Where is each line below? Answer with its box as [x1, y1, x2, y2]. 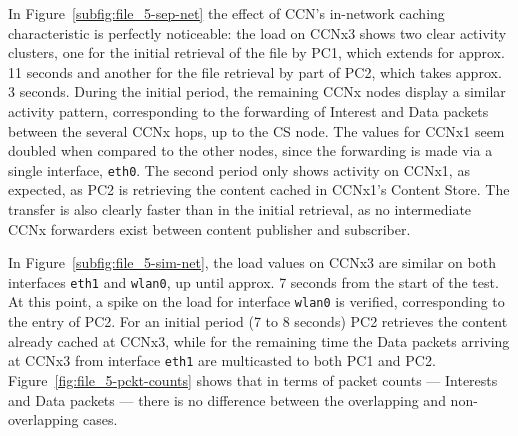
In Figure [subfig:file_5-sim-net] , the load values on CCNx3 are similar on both [8, 252, 496, 273]
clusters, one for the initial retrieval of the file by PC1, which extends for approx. [8, 42, 505, 63]
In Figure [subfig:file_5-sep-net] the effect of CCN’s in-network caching [8, 3, 445, 23]
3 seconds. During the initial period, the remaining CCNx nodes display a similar [8, 81, 506, 102]
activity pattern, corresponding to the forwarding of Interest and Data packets [8, 100, 489, 121]
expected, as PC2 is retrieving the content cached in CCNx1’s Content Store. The [8, 179, 510, 200]
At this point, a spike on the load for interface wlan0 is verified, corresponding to [8, 291, 505, 312]
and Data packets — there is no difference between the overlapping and [8, 389, 446, 410]
